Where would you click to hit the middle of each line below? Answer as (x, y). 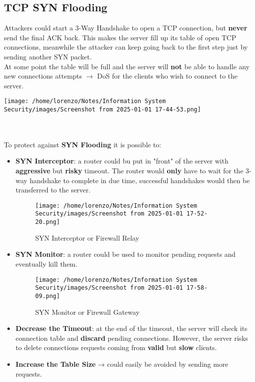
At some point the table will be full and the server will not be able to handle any (127, 66)
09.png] (47, 296)
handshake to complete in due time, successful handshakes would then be (140, 180)
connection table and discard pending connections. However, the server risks (132, 338)
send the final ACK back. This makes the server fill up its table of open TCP (120, 37)
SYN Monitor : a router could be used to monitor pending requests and (126, 254)
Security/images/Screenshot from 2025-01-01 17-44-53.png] (102, 110)
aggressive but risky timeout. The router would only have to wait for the (129, 171)
